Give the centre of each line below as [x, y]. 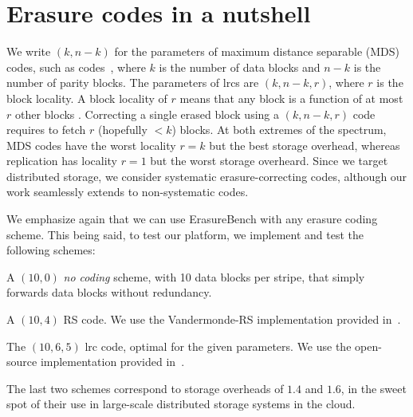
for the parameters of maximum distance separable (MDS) [257, 51]
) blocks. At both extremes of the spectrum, [279, 130]
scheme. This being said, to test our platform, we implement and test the [185, 234]
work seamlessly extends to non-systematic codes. [128, 192]
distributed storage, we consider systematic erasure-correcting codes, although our [207, 176]
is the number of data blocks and [240, 67]
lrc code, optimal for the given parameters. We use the [218, 346]
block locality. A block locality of [87, 98]
